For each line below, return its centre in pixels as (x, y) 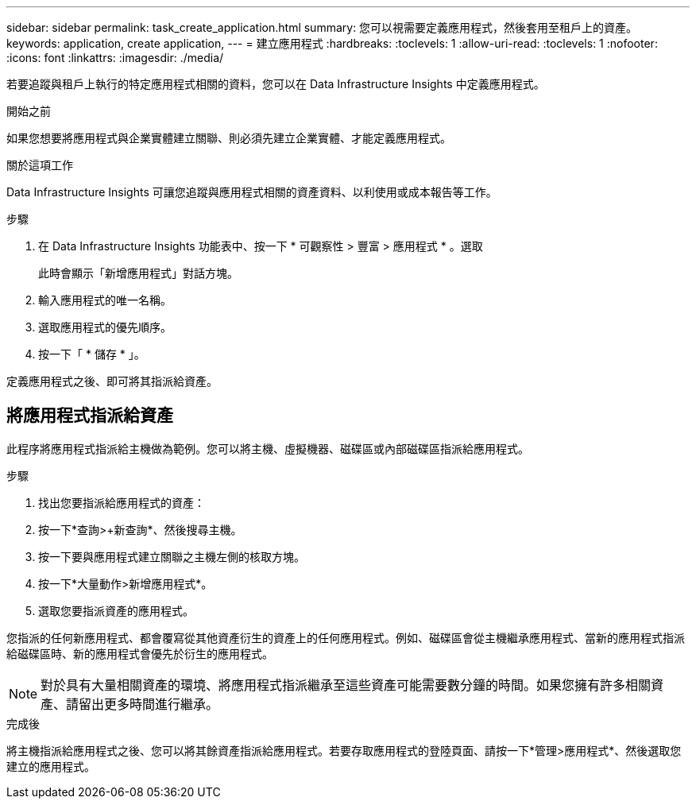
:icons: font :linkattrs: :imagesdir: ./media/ (115, 58)
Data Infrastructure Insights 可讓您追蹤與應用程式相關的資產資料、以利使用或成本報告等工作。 (252, 192)
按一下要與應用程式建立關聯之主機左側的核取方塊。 (172, 556)
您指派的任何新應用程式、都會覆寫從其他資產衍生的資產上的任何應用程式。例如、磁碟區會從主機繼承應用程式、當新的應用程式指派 (346, 637)
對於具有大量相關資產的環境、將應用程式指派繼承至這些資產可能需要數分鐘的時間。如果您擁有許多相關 (346, 685)
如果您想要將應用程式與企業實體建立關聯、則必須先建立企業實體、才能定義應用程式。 (229, 138)
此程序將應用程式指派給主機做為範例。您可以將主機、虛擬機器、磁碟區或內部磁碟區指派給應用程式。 (268, 448)
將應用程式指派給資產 (90, 416)
